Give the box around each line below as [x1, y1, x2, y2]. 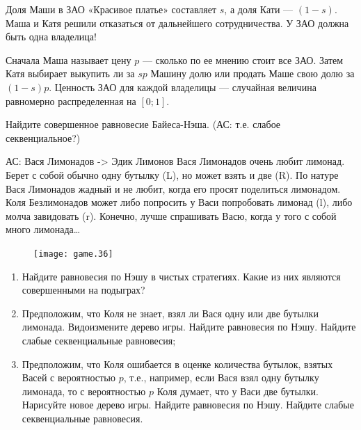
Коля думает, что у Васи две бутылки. [157, 383, 319, 398]
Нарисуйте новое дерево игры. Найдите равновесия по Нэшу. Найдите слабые [22, 397, 354, 412]
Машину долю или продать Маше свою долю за [150, 66, 355, 81]
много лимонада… [6, 222, 81, 237]
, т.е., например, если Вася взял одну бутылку [123, 370, 319, 385]
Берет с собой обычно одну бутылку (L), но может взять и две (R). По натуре [6, 167, 339, 182]
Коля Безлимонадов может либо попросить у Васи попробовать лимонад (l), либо [6, 195, 353, 209]
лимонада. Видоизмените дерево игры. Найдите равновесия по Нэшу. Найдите [22, 319, 356, 334]
